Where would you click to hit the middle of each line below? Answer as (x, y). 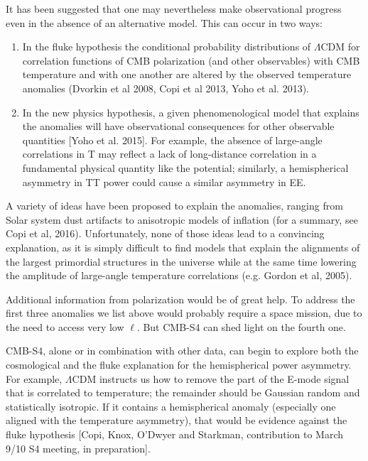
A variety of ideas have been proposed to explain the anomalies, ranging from (174, 206)
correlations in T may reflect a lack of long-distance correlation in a (169, 154)
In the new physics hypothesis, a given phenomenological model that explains (191, 112)
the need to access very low (65, 326)
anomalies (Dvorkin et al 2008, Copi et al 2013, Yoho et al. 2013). (166, 88)
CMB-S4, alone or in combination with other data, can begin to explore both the (182, 351)
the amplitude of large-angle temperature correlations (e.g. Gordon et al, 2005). (179, 275)
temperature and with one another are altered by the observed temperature (187, 74)
